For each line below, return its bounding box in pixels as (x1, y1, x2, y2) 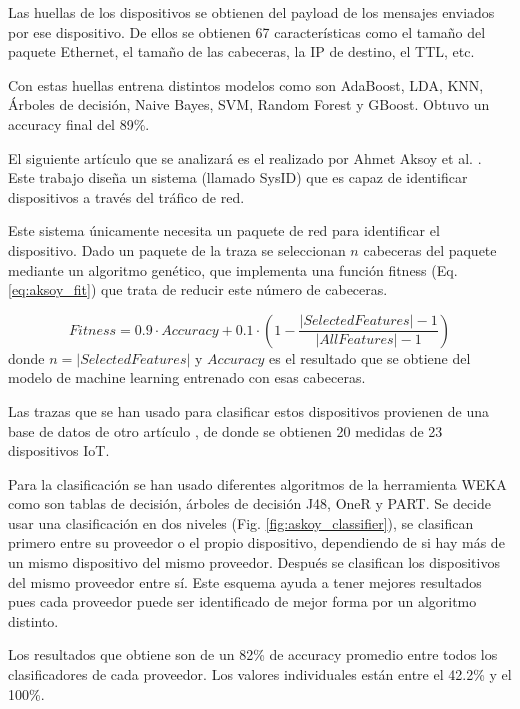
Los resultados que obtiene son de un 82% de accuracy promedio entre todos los (8, 644, 498, 665)
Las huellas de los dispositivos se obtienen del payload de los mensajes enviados (8, 2, 495, 22)
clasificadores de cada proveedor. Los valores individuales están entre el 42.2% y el (8, 664, 512, 685)
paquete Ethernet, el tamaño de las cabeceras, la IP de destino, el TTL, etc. (8, 41, 475, 62)
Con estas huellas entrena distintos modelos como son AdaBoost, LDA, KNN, (8, 74, 484, 95)
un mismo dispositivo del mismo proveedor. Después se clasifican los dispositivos (8, 552, 500, 573)
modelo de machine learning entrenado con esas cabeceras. (8, 367, 366, 388)
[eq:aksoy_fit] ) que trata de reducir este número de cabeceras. (8, 279, 388, 300)
